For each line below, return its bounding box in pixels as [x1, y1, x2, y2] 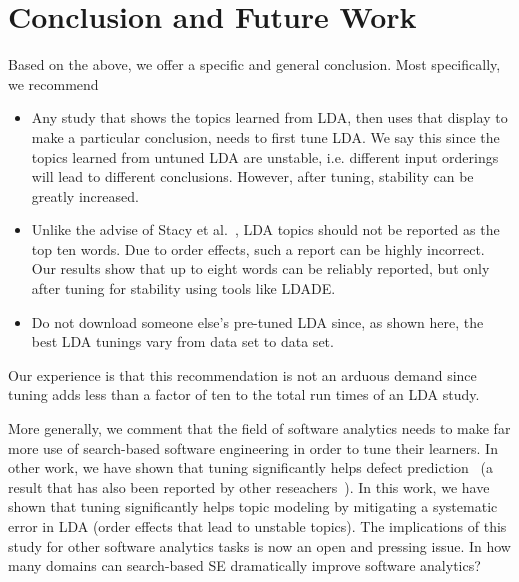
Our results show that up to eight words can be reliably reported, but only [31, 258, 490, 279]
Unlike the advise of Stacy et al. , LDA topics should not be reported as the [31, 219, 500, 240]
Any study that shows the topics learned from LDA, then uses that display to [31, 107, 508, 128]
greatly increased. [31, 185, 139, 206]
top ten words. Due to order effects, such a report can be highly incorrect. [31, 238, 485, 259]
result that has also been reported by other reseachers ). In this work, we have [8, 476, 490, 497]
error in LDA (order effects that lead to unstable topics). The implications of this [8, 516, 507, 536]
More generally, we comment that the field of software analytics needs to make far [8, 418, 511, 439]
